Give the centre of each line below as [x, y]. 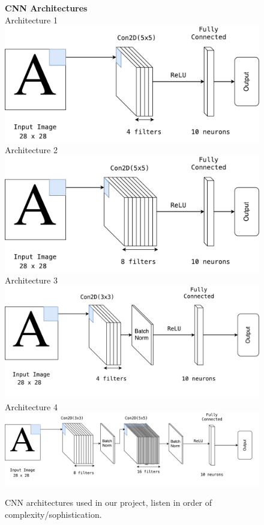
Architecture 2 [31, 150]
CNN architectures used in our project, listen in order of [109, 502]
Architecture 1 [31, 20]
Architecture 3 [31, 280]
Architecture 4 [31, 406]
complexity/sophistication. [53, 514]
